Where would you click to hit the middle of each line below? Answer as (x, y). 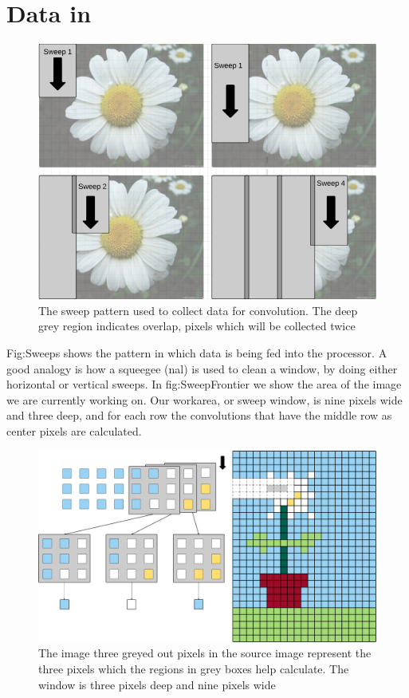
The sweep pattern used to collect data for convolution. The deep (198, 310)
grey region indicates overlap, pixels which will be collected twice (197, 326)
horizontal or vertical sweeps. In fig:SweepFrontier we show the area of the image (204, 384)
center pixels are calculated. (74, 431)
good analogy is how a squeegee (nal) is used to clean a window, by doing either (202, 368)
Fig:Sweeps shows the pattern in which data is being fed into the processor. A (197, 353)
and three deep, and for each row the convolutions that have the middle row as (199, 415)
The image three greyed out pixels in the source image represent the (205, 653)
